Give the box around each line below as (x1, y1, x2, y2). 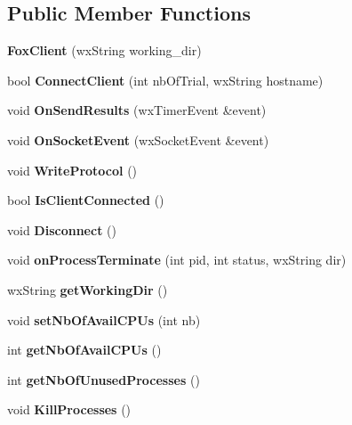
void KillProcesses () (7, 400, 132, 419)
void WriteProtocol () (7, 160, 138, 179)
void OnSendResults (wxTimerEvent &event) (7, 101, 267, 119)
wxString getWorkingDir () (7, 280, 168, 298)
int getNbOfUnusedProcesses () (7, 370, 200, 388)
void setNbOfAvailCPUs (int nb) (7, 310, 201, 329)
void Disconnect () (7, 220, 116, 239)
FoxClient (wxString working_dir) (7, 41, 202, 60)
